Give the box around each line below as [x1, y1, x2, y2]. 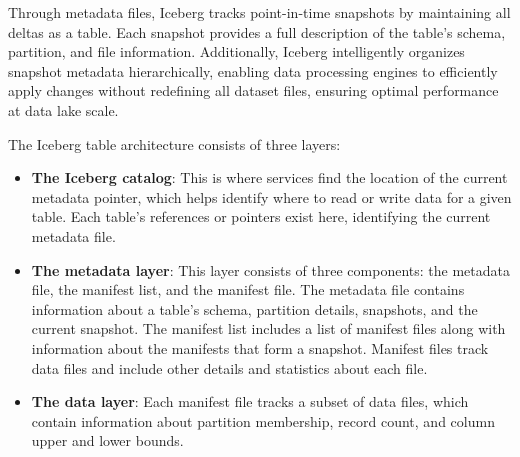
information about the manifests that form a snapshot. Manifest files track [31, 337, 489, 358]
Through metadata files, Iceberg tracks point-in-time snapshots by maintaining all [8, 2, 511, 22]
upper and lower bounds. [31, 430, 184, 451]
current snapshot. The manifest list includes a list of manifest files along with [31, 318, 506, 339]
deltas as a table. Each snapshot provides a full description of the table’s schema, [8, 21, 506, 42]
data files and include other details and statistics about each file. [31, 357, 428, 378]
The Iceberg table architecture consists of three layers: [8, 133, 341, 154]
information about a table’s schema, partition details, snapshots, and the [31, 298, 478, 319]
